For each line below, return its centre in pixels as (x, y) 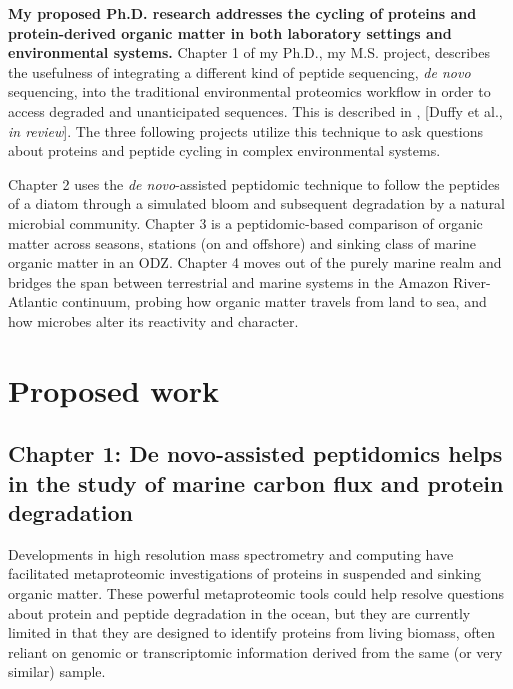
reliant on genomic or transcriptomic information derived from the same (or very (255, 651)
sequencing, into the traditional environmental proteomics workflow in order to (249, 91)
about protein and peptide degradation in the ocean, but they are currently (239, 612)
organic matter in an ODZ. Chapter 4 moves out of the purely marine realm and (255, 262)
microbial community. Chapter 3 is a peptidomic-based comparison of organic (245, 222)
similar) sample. (57, 671)
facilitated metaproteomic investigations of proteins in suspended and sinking (245, 573)
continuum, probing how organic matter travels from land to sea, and (274, 301)
